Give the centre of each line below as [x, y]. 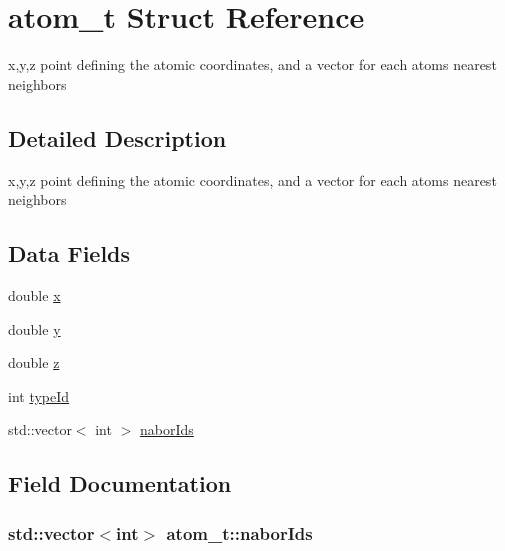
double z [34, 362]
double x [34, 294]
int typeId [39, 395]
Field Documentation [120, 483]
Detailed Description [117, 137]
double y [34, 328]
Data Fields [69, 253]
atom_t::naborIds [239, 532]
